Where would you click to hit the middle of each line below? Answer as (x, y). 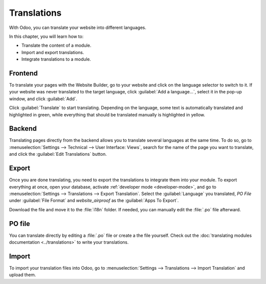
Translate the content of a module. (56, 45)
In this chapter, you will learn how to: (46, 36)
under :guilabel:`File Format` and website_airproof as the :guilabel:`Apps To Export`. (94, 200)
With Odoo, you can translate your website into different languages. (78, 28)
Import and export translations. (53, 52)
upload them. (23, 275)
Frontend (23, 73)
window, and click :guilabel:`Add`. (43, 99)
